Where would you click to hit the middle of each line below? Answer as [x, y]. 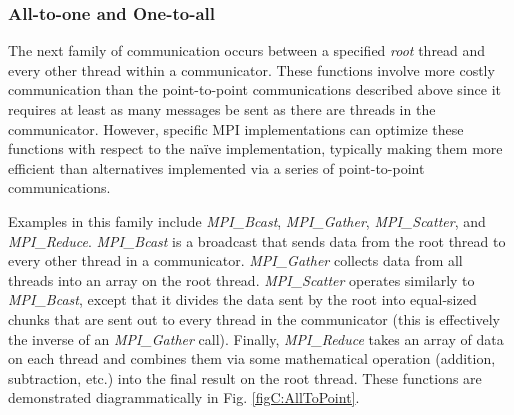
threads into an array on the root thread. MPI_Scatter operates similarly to [241, 279]
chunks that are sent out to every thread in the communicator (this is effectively [254, 318]
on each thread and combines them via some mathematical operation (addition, [252, 358]
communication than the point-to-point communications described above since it [254, 89]
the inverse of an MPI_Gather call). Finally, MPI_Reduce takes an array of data [256, 338]
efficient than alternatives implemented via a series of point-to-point [216, 167]
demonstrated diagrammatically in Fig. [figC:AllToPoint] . [184, 397]
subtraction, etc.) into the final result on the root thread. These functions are [245, 377]
